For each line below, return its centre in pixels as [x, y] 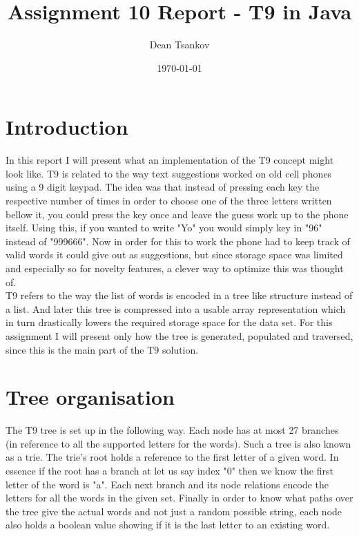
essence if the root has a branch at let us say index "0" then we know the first [169, 471]
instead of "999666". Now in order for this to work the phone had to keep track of [178, 241]
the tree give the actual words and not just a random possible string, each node [174, 511]
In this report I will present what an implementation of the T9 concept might [170, 160]
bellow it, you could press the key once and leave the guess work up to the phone [177, 214]
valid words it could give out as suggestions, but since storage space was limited [174, 255]
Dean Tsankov [179, 45]
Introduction [67, 127]
